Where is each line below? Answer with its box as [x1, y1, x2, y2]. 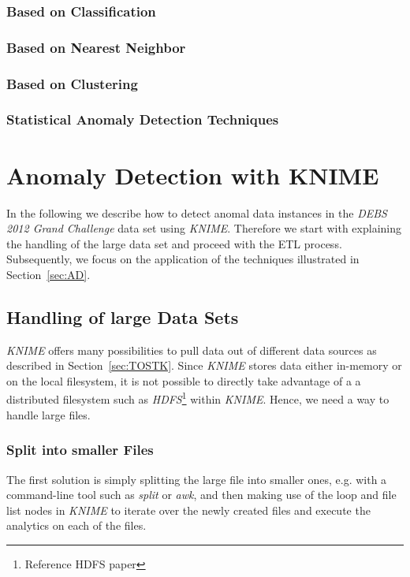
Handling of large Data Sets [6, 304, 239, 329]
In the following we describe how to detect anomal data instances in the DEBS [6, 204, 387, 221]
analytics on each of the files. [6, 517, 147, 534]
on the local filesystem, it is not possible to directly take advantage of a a [6, 372, 361, 389]
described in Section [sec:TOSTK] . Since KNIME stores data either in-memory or [6, 357, 402, 374]
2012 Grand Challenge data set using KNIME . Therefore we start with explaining [6, 220, 401, 236]
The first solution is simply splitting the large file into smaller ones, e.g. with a [6, 471, 387, 487]
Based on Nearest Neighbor [6, 37, 186, 57]
